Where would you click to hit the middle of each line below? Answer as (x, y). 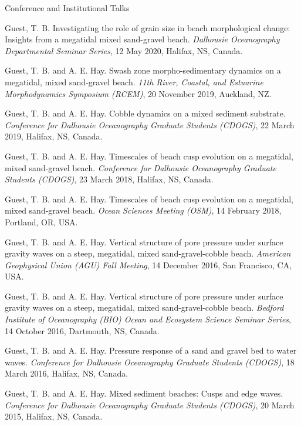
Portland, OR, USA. (41, 222)
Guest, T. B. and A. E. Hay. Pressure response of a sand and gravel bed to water (151, 350)
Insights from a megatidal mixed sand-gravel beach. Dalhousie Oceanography (142, 39)
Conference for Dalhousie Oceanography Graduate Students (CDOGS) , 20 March (150, 405)
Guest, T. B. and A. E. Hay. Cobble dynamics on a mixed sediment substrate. (145, 113)
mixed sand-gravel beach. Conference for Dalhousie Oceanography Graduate (141, 167)
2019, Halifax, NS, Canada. (54, 136)
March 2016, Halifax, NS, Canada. (67, 373)
